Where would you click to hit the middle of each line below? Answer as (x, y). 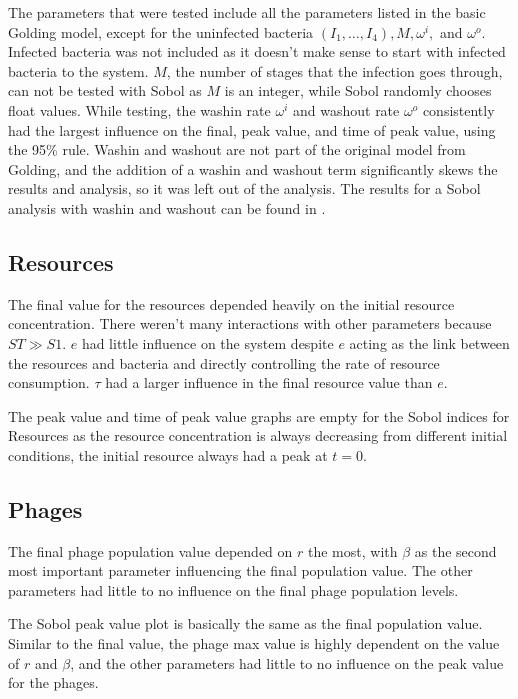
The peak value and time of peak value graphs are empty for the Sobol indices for (259, 415)
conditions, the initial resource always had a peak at (168, 454)
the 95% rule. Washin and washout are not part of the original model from (237, 149)
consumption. (49, 382)
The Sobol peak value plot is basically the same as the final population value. (245, 623)
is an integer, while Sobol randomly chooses (358, 90)
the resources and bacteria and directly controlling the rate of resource (224, 362)
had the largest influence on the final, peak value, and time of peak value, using (252, 129)
